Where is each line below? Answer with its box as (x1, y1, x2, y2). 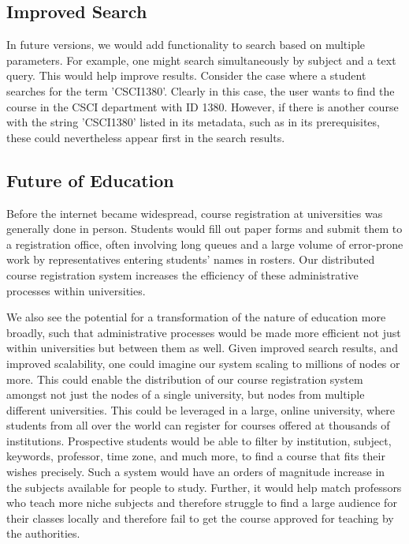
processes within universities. (6, 282, 146, 298)
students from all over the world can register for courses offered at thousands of (6, 417, 390, 433)
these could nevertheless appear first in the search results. (6, 129, 285, 145)
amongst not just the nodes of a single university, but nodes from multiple (6, 386, 365, 403)
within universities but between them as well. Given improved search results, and (6, 340, 398, 356)
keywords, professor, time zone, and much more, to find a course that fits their (6, 448, 385, 464)
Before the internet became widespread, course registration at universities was (6, 204, 383, 221)
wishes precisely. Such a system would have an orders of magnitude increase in (6, 463, 385, 480)
